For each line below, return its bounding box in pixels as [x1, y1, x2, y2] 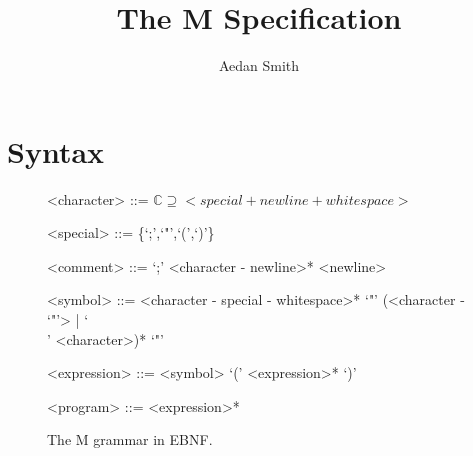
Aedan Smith [218, 55, 300, 76]
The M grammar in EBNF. [47, 429, 213, 450]
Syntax [7, 130, 105, 171]
